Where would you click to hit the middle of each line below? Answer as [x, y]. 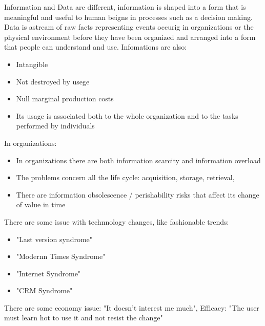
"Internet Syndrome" [48, 273]
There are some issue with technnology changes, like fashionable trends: [117, 221]
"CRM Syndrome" [44, 290]
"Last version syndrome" [54, 239]
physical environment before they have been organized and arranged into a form [130, 37]
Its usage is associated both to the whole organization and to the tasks [127, 115]
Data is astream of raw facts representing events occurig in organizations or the [129, 27]
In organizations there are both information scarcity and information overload [138, 160]
